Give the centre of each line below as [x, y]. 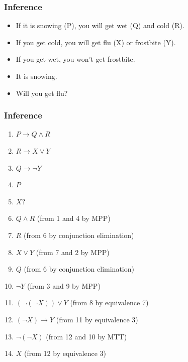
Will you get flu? [42, 93]
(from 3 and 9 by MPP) [64, 285]
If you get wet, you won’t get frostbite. [75, 59]
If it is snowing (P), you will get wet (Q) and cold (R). [100, 25]
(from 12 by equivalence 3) [65, 353]
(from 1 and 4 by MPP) [74, 218]
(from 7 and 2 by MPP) [73, 252]
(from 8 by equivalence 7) [109, 303]
